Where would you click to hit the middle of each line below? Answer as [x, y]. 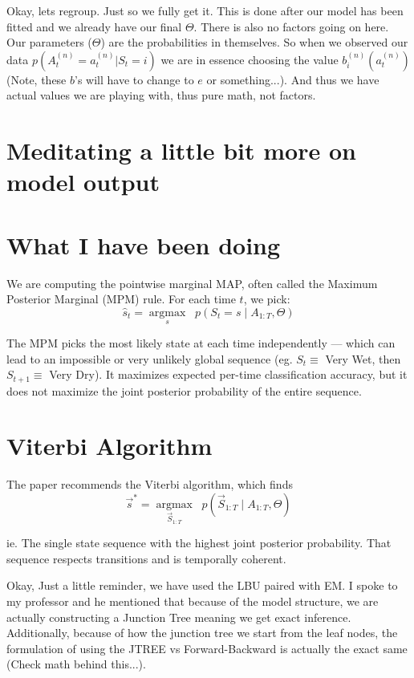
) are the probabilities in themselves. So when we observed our [254, 42]
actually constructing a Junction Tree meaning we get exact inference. [179, 617]
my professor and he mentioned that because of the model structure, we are [193, 601]
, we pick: [267, 299]
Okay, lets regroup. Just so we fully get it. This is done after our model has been [205, 10]
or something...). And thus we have [293, 79]
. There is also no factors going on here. [291, 26]
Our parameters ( [49, 42]
